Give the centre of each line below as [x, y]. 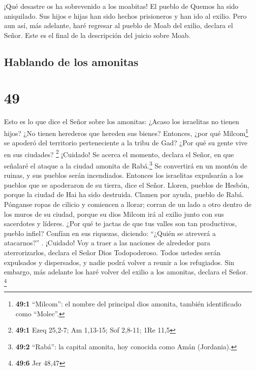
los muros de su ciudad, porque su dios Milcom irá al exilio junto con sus [114, 214]
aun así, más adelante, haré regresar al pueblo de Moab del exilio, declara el [119, 25]
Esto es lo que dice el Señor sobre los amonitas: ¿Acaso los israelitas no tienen [122, 121]
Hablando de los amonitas [71, 61]
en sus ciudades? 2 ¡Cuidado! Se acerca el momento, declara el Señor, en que [119, 153]
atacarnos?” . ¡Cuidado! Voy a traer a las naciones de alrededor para [107, 243]
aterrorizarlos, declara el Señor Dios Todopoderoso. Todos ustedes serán [112, 252]
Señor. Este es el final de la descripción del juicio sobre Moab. [97, 35]
